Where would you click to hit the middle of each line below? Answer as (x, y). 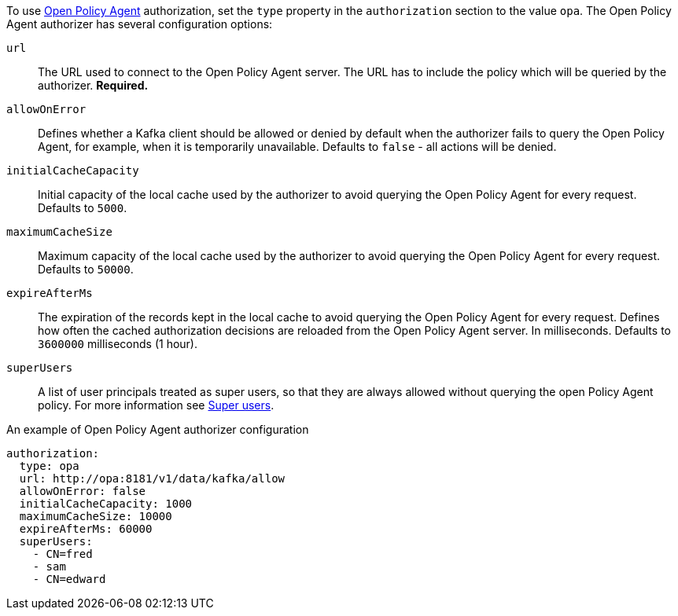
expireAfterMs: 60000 (86, 529)
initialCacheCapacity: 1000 (106, 504)
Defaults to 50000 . (86, 269)
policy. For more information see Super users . (156, 405)
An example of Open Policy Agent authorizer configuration (158, 429)
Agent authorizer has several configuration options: (140, 24)
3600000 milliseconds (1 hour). (118, 344)
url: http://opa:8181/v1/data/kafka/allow (152, 478)
